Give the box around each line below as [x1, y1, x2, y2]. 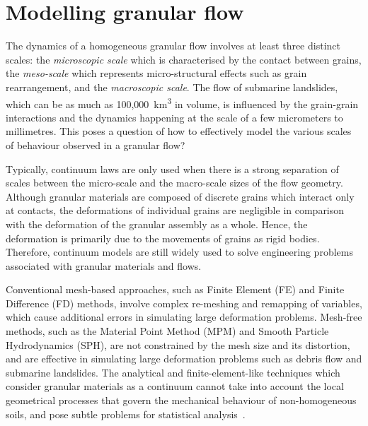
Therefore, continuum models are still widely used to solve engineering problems [6, 244, 353, 259]
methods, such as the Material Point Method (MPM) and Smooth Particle [6, 324, 329, 338]
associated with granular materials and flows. [6, 258, 202, 273]
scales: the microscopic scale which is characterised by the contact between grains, [6, 52, 362, 66]
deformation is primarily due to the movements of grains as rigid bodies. [6, 230, 320, 245]
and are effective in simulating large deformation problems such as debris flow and [6, 351, 362, 366]
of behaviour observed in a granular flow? [6, 137, 185, 152]
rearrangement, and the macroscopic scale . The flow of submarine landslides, [6, 79, 338, 94]
